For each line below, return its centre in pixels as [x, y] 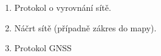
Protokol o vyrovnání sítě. [63, 7]
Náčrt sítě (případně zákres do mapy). [85, 27]
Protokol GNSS [43, 48]
